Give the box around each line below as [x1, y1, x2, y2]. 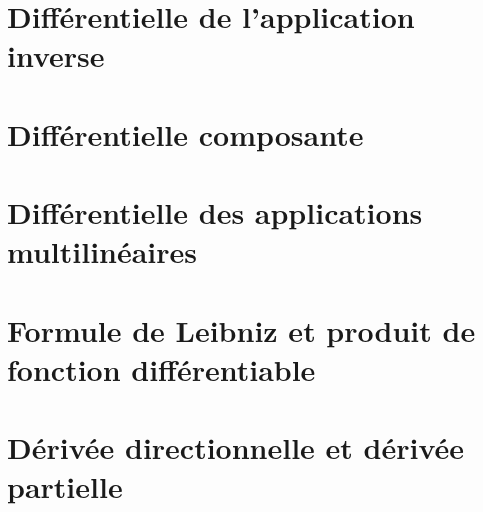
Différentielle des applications [7, 192, 423, 233]
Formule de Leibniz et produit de [7, 309, 476, 350]
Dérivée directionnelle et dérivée [7, 427, 465, 468]
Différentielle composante [7, 113, 364, 154]
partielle [7, 466, 123, 507]
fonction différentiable [7, 348, 316, 389]
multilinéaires [7, 231, 198, 272]
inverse [7, 35, 105, 76]
